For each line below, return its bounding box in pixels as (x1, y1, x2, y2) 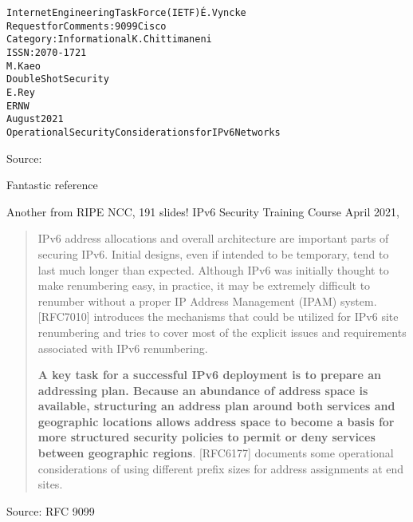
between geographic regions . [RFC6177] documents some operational (37, 445, 394, 461)
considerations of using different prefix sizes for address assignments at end (37, 460, 404, 477)
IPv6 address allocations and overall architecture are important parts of (37, 230, 389, 247)
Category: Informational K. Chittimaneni (6, 34, 212, 45)
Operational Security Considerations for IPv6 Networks (6, 126, 281, 138)
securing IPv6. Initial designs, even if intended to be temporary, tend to (37, 245, 389, 262)
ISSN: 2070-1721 (6, 46, 87, 58)
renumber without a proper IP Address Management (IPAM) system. (37, 292, 377, 309)
